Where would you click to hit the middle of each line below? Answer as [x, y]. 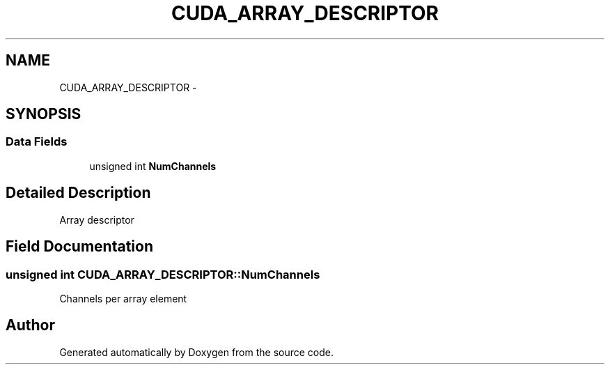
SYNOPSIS [44, 114]
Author [30, 325]
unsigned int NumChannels [153, 166]
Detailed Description [78, 193]
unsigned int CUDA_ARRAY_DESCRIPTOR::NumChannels [163, 274]
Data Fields [37, 142]
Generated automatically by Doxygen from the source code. [197, 352]
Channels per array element [123, 298]
